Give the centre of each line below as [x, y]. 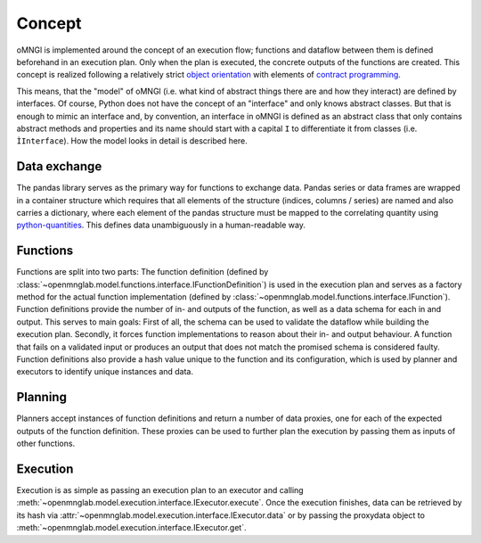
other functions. [46, 444]
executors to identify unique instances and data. [105, 372]
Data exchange [59, 166]
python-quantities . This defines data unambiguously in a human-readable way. [161, 225]
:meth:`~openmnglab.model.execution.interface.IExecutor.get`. [131, 528]
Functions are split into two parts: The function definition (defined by [143, 272]
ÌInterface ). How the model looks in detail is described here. [132, 141]
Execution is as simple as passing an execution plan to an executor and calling [160, 490]
